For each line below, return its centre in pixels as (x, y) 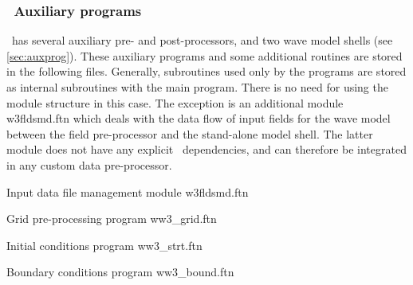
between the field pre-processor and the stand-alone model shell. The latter (190, 133)
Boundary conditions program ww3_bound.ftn (120, 272)
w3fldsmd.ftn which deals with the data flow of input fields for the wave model (199, 118)
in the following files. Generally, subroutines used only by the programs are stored (206, 71)
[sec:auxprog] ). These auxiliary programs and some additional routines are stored (205, 55)
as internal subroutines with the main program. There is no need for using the (197, 87)
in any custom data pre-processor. (89, 164)
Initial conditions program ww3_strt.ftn (104, 245)
